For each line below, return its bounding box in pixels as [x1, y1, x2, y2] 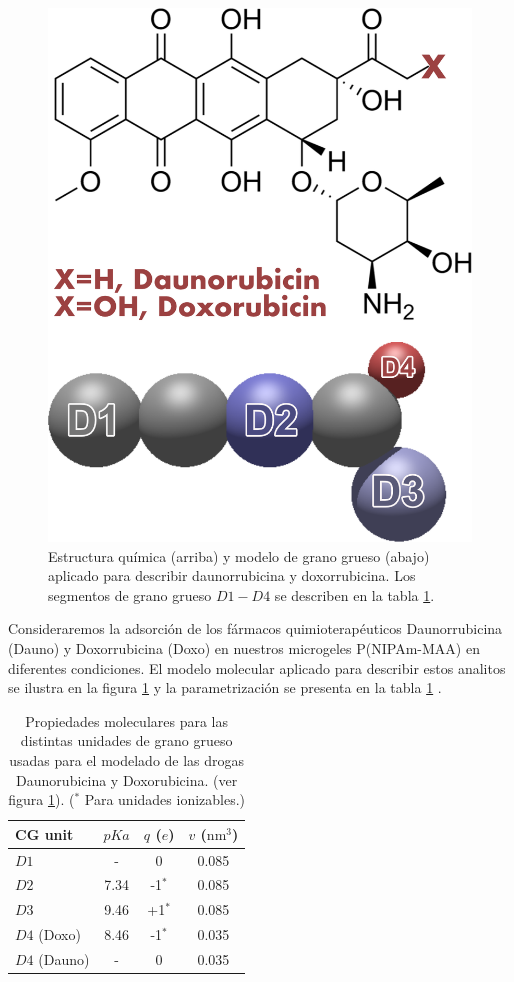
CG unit [15, 823, 74, 844]
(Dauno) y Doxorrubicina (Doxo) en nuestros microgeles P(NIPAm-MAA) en [8, 638, 480, 658]
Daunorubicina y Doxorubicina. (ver [16, 769, 238, 790]
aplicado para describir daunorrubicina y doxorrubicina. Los [48, 565, 416, 586]
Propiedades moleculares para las [25, 710, 229, 731]
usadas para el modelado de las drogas [9, 749, 245, 770]
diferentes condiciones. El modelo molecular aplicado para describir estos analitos [8, 657, 506, 678]
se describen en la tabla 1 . [274, 584, 435, 605]
